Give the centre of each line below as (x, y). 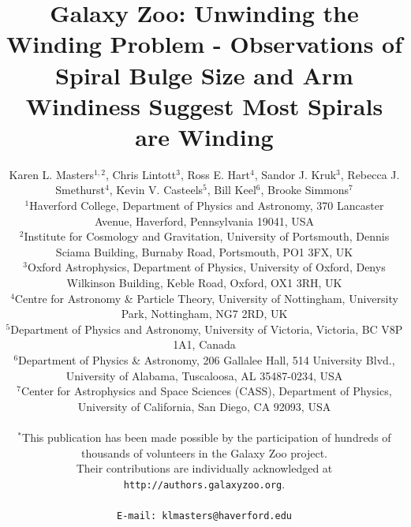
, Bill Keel (232, 190)
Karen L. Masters (51, 174)
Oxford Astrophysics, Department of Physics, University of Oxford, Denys (207, 267)
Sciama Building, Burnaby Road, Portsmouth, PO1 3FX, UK (204, 251)
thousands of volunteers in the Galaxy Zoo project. (204, 452)
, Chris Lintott (141, 174)
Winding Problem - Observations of (204, 44)
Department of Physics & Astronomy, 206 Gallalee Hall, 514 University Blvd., (207, 360)
